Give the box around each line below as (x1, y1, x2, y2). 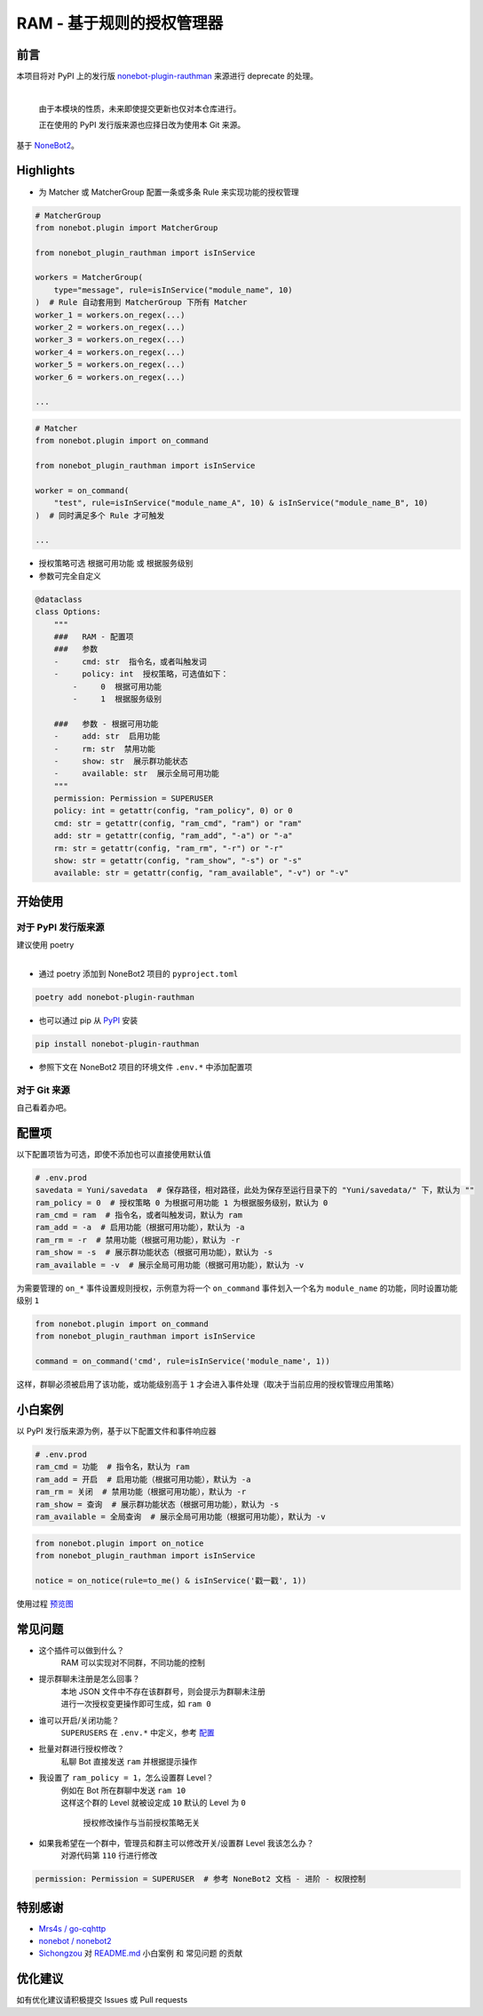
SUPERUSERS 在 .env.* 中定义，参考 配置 (60, 1727, 215, 1738)
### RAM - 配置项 (53, 632, 134, 642)
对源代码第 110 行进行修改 (60, 1850, 158, 1861)
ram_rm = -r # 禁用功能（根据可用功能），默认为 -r (35, 1235, 241, 1244)
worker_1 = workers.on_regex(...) (35, 309, 186, 320)
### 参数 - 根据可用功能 (53, 718, 159, 729)
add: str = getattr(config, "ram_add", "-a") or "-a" (53, 831, 293, 841)
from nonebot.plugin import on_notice (35, 1538, 204, 1548)
